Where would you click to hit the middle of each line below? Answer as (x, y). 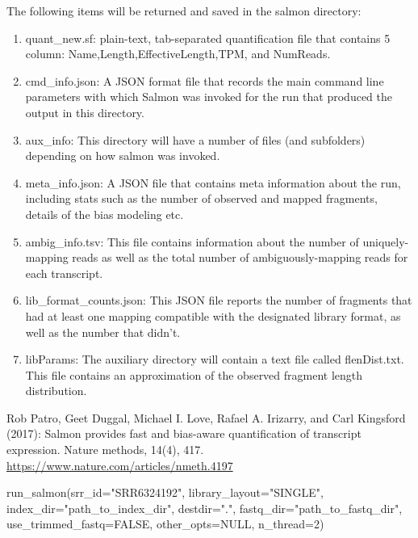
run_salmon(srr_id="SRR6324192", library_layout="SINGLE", (165, 492)
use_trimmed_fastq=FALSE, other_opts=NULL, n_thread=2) (165, 524)
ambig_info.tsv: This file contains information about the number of (192, 241)
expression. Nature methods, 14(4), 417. (105, 450)
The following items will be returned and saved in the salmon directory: (184, 11)
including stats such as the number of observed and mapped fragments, (201, 198)
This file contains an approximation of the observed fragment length (194, 374)
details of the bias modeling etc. (104, 214)
